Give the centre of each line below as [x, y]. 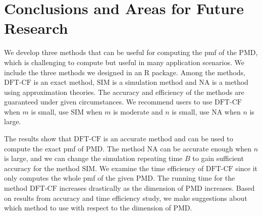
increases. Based [230, 188]
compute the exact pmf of [44, 148]
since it [246, 168]
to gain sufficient [218, 158]
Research [36, 28]
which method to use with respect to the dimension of [88, 208]
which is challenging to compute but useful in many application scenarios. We [124, 62]
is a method [230, 82]
